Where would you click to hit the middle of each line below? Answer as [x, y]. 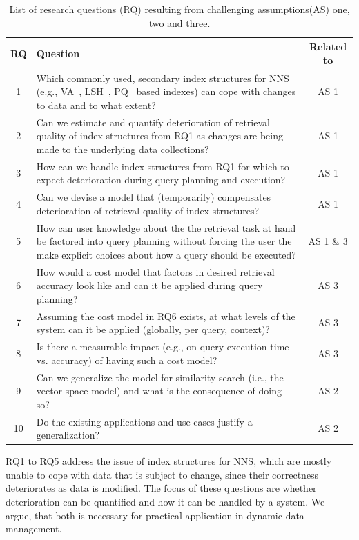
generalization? [68, 435]
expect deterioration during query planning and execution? [161, 180]
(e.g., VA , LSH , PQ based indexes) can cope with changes [166, 91]
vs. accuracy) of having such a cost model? [127, 360]
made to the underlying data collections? [123, 149]
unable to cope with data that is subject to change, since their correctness [162, 474]
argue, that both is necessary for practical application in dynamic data [155, 515]
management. [34, 529]
